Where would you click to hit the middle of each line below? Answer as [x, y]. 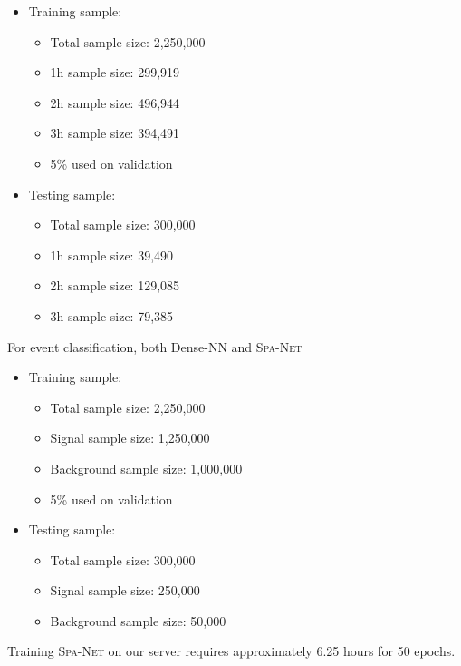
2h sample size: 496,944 [115, 102]
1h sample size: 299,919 [115, 72]
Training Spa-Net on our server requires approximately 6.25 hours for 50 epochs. [231, 651]
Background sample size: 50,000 [138, 620]
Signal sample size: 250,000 [125, 590]
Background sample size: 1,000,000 [146, 468]
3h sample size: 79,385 [112, 315]
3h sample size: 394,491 [115, 133]
